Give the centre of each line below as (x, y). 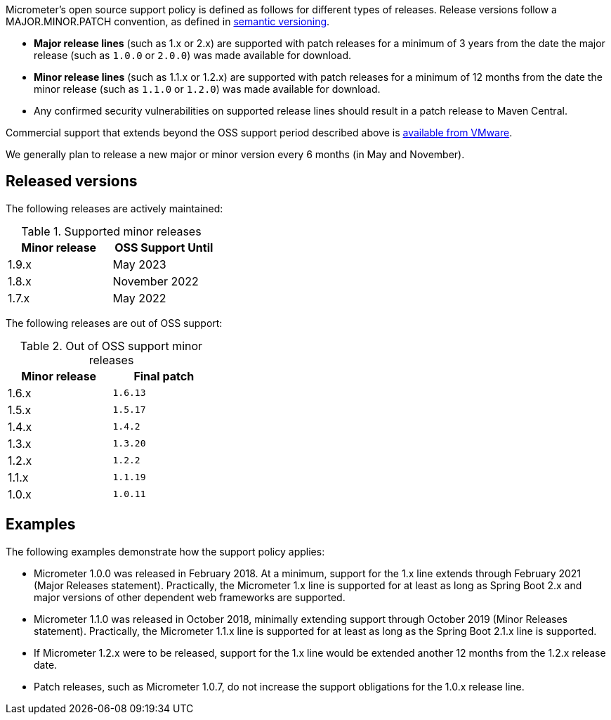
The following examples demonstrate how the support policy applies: (165, 551)
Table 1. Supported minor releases (111, 231)
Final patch (164, 376)
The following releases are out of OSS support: (114, 323)
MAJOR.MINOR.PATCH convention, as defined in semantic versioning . (168, 21)
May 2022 (139, 298)
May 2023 (139, 264)
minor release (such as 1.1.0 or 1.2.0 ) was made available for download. (207, 89)
